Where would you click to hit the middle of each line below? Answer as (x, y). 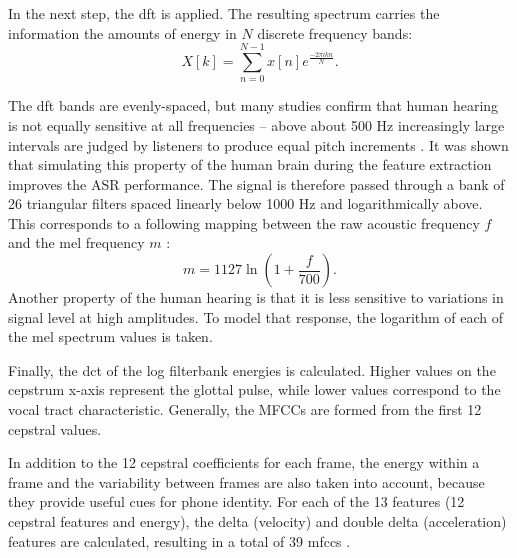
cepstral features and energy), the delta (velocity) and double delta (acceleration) (257, 521)
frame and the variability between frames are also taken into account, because (246, 481)
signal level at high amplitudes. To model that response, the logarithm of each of (256, 316)
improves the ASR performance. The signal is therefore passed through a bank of (256, 183)
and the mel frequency (76, 242)
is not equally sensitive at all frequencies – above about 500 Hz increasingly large (256, 124)
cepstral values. (55, 428)
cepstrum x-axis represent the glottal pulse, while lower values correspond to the (254, 389)
